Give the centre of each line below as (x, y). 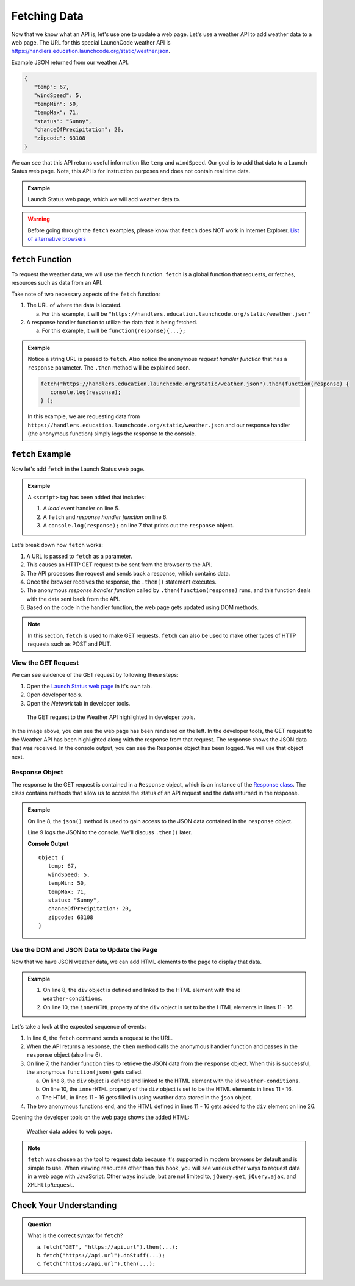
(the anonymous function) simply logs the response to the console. (112, 434)
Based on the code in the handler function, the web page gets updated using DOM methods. (143, 607)
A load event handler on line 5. (81, 509)
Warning (39, 219)
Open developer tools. (54, 695)
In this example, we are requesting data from (84, 416)
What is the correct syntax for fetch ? (75, 1235)
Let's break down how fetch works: (57, 545)
